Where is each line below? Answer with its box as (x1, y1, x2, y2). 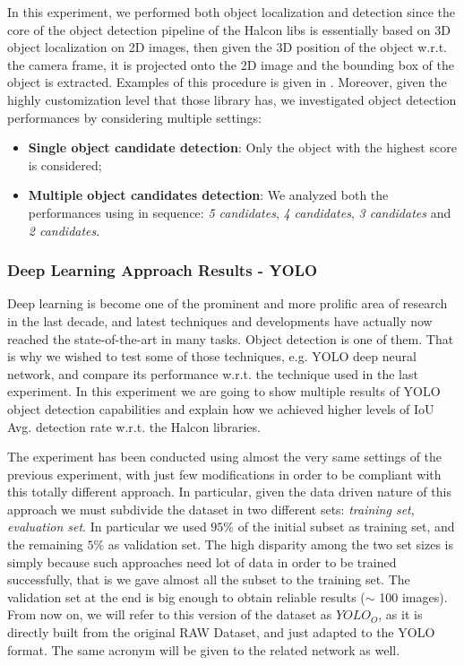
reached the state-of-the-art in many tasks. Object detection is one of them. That (7, 329, 454, 348)
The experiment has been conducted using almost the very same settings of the (7, 447, 443, 466)
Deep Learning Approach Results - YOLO (7, 259, 318, 281)
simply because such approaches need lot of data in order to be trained (7, 552, 397, 571)
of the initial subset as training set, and (237, 517, 455, 536)
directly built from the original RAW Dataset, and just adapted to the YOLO (7, 623, 435, 642)
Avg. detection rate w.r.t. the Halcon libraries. (7, 417, 261, 436)
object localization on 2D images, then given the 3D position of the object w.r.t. (7, 38, 447, 56)
